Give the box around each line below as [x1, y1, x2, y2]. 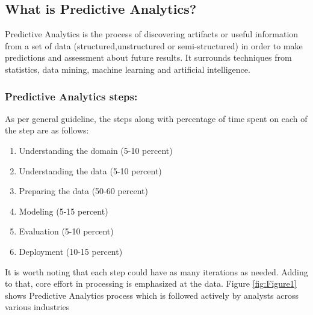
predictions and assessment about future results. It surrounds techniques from [5, 51, 292, 64]
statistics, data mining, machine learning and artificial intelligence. [5, 63, 250, 75]
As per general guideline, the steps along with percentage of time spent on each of [5, 112, 308, 124]
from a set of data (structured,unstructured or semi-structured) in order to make [5, 39, 303, 52]
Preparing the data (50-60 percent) [19, 185, 149, 197]
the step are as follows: [5, 124, 89, 136]
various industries [5, 301, 70, 313]
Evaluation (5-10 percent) [19, 225, 114, 237]
